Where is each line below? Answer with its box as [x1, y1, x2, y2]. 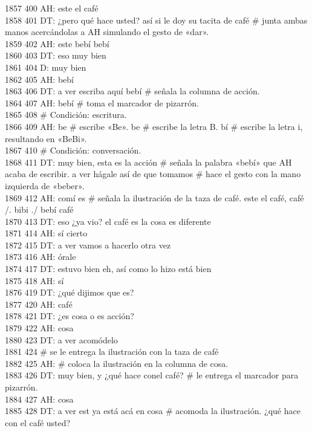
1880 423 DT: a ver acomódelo [5, 333, 118, 346]
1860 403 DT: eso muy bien [5, 49, 106, 62]
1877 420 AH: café [5, 297, 73, 310]
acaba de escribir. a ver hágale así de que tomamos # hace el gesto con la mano [5, 167, 301, 180]
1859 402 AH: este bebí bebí [5, 37, 109, 50]
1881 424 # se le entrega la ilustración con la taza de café [5, 345, 219, 358]
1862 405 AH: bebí [5, 73, 74, 85]
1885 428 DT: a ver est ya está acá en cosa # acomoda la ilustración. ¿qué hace [5, 404, 301, 417]
